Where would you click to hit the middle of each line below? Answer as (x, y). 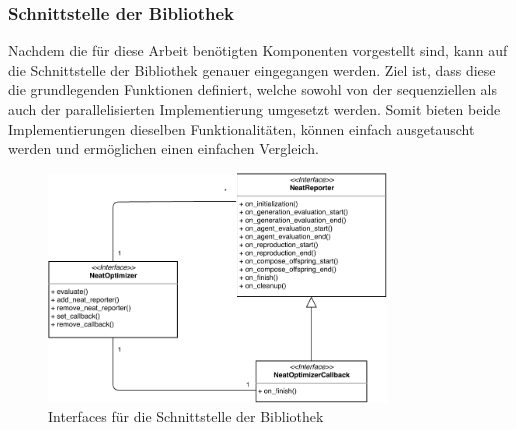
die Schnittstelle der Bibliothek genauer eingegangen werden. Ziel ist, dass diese (252, 69)
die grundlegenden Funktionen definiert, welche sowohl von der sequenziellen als (253, 89)
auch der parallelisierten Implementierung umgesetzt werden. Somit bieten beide (254, 109)
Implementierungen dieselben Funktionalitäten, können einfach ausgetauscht (241, 128)
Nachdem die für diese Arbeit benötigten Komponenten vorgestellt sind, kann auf (258, 50)
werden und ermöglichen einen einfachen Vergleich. (163, 148)
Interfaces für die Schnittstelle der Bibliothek (186, 416)
